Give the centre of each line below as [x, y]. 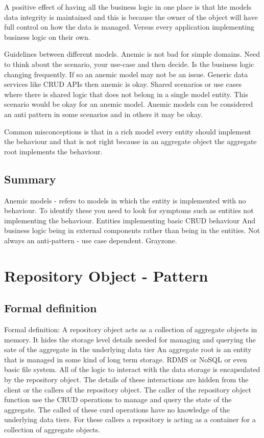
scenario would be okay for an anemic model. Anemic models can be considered [129, 104]
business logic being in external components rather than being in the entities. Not [132, 230]
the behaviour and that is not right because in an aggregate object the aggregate [130, 141]
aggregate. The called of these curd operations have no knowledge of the [117, 409]
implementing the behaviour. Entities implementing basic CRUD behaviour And [130, 220]
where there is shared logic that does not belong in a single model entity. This [126, 94]
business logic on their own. [47, 37]
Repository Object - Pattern [106, 275]
